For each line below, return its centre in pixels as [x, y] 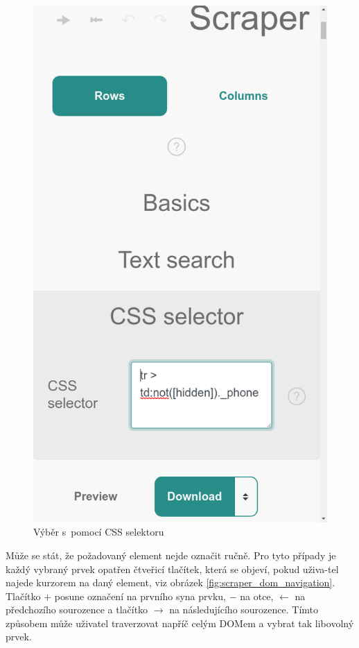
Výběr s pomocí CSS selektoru [99, 532]
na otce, [257, 596]
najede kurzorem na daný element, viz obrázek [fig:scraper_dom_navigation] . [170, 582]
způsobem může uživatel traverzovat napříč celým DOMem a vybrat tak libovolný [180, 623]
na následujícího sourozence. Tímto [244, 609]
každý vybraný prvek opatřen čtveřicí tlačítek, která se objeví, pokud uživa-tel [172, 569]
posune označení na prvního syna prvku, [140, 596]
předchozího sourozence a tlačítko [77, 609]
